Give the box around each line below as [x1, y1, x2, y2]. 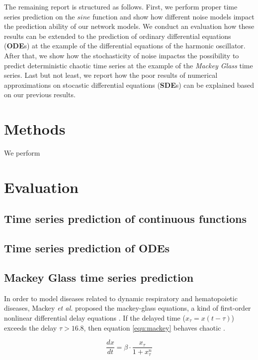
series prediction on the [4, 11, 75, 21]
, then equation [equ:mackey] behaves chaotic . [84, 322, 225, 333]
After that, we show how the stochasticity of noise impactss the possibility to [4, 50, 239, 60]
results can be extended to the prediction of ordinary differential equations [4, 30, 231, 41]
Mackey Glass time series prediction [4, 269, 194, 285]
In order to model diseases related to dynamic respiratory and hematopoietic [4, 293, 238, 303]
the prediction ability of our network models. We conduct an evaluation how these [4, 21, 255, 31]
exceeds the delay [4, 322, 57, 333]
